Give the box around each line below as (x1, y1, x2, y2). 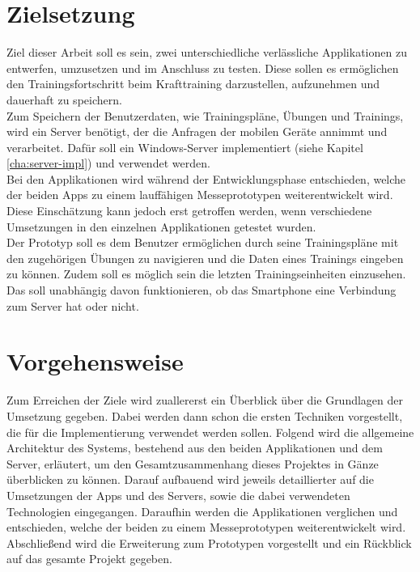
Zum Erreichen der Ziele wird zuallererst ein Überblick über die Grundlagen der (6, 392, 404, 409)
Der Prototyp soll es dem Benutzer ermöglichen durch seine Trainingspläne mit (6, 234, 399, 251)
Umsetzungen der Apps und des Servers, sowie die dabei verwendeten (6, 486, 350, 503)
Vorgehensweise (6, 345, 184, 378)
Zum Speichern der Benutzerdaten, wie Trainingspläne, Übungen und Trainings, (6, 107, 404, 124)
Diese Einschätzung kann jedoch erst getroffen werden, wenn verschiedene (6, 202, 372, 219)
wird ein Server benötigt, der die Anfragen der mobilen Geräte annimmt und (6, 123, 388, 140)
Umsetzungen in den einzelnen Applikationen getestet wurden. (6, 218, 316, 235)
